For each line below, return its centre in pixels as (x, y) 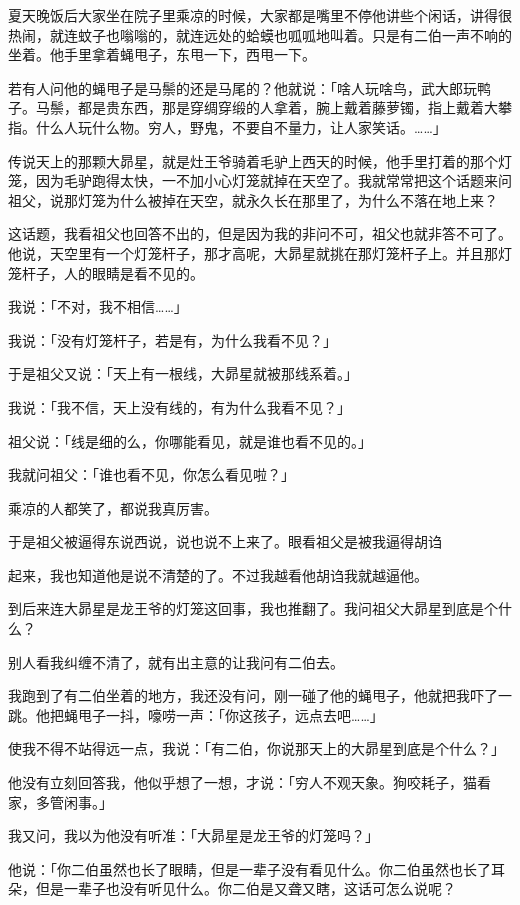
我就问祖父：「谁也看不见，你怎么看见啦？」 (151, 474)
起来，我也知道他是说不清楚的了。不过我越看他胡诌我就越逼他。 (218, 574)
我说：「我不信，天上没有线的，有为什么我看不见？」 (179, 406)
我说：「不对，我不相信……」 (98, 306)
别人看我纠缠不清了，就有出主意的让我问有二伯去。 (176, 661)
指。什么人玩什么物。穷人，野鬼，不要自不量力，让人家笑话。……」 (227, 126)
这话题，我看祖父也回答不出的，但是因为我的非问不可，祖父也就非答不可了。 (260, 233)
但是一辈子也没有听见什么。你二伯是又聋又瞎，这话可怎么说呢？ (245, 888)
